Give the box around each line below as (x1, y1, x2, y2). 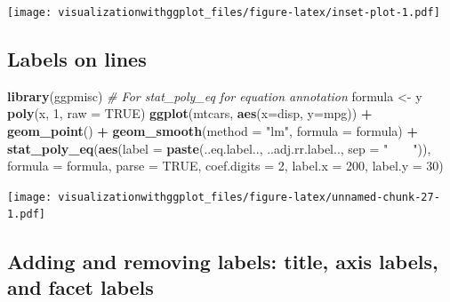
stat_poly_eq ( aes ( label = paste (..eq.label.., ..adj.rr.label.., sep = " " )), (7, 139, 431, 157)
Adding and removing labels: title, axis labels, (7, 247, 438, 274)
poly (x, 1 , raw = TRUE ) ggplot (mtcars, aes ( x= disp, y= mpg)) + (7, 104, 373, 123)
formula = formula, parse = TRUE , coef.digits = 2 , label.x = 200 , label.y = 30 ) (7, 156, 444, 175)
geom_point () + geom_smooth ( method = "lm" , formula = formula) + (7, 122, 418, 140)
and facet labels (7, 273, 154, 300)
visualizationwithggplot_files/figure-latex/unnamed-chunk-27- (58, 190, 440, 203)
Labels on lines (7, 45, 147, 73)
